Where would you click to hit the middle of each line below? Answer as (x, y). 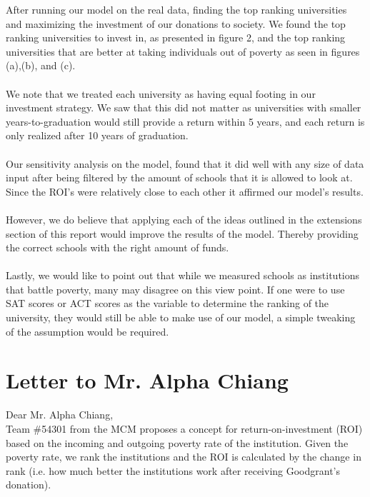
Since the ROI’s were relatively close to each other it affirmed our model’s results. (185, 191)
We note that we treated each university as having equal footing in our (161, 93)
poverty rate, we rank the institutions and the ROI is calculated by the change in (184, 457)
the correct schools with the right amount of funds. (117, 247)
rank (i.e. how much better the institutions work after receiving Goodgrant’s (173, 470)
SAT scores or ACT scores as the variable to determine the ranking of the (167, 303)
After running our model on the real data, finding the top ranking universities (176, 9)
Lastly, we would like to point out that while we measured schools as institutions (183, 275)
